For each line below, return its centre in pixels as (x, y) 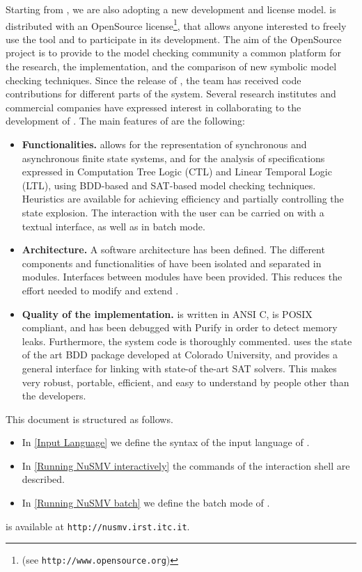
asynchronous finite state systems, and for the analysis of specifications (173, 158)
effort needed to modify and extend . (100, 290)
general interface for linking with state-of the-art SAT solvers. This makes (179, 368)
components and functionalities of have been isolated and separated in (172, 263)
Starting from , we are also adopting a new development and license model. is (171, 9)
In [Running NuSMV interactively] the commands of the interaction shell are (186, 465)
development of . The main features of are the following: (125, 121)
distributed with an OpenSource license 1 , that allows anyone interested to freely (176, 24)
